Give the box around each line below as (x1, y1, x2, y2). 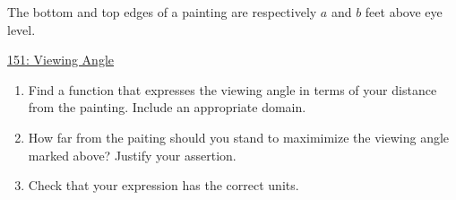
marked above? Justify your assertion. (28, 145, 237, 164)
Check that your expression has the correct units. (28, 176, 299, 195)
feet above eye (365, 3, 443, 21)
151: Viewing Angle (7, 50, 114, 69)
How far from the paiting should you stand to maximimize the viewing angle (28, 127, 450, 146)
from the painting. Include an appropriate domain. (28, 98, 306, 117)
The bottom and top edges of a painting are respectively (7, 3, 317, 21)
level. (7, 20, 36, 39)
